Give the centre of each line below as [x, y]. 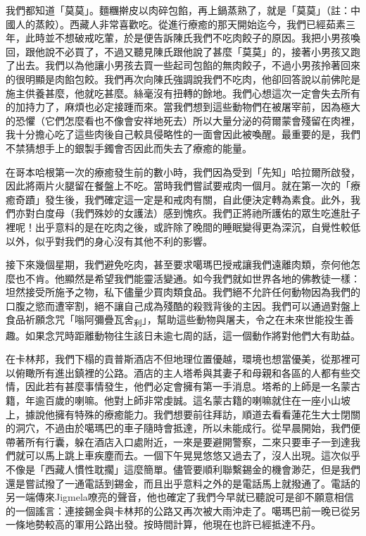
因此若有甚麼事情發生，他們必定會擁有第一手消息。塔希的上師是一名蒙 [188, 386]
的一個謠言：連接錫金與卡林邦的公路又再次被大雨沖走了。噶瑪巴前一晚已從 [178, 510]
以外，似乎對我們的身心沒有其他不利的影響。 [109, 241]
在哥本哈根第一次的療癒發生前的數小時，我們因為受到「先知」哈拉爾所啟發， [183, 172]
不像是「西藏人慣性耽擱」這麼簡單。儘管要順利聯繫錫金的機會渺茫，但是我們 [183, 469]
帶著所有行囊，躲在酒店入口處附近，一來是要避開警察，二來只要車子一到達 [178, 441]
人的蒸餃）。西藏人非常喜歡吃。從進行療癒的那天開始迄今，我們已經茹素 [180, 24]
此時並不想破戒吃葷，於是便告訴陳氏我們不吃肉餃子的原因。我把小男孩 [188, 38]
